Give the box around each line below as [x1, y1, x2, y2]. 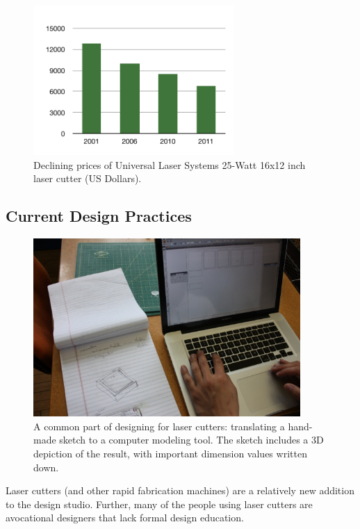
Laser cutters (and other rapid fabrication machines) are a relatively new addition [6, 483, 354, 498]
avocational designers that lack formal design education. [6, 510, 244, 525]
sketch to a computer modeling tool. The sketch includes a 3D [59, 432, 324, 447]
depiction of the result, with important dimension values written [33, 446, 307, 460]
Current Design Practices [6, 205, 192, 227]
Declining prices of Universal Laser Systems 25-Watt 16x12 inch [33, 157, 306, 172]
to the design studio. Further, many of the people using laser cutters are [6, 496, 313, 511]
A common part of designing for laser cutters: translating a [33, 418, 285, 433]
